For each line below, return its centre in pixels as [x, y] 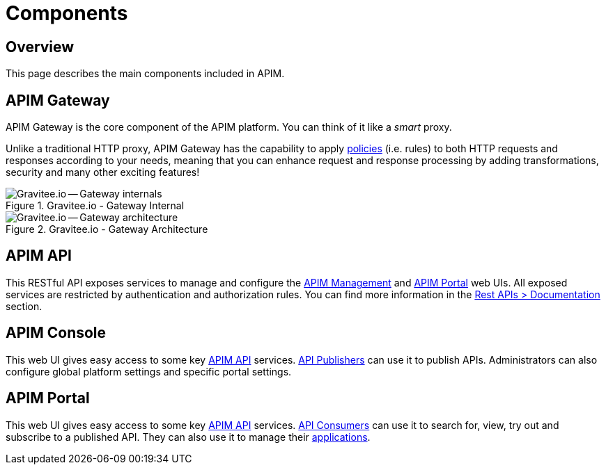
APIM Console [56, 333]
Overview [40, 47]
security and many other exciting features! [103, 172]
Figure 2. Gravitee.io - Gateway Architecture [107, 229]
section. [24, 306]
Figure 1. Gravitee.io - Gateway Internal [95, 206]
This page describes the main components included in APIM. [145, 74]
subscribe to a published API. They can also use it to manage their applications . [188, 437]
